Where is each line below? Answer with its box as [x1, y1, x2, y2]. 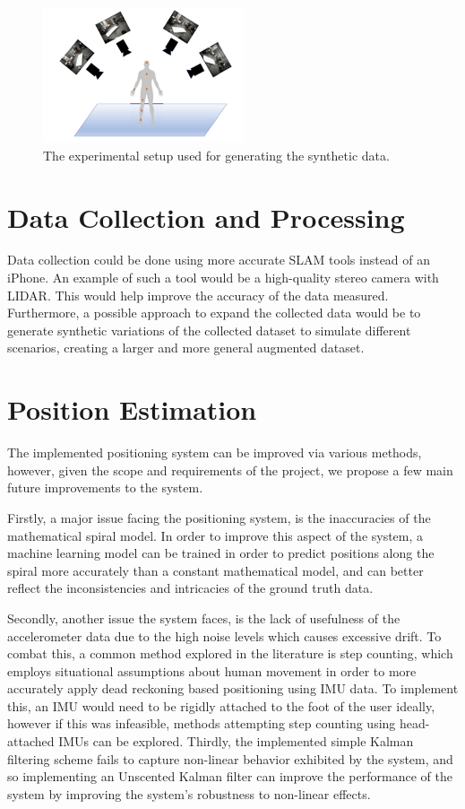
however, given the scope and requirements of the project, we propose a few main [7, 460, 453, 479]
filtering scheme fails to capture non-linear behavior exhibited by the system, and [7, 749, 453, 768]
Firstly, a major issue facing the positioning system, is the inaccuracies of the [7, 508, 431, 526]
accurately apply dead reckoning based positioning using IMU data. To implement [7, 679, 459, 698]
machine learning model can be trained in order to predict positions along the [7, 544, 435, 562]
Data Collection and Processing [7, 198, 405, 235]
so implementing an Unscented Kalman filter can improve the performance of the [7, 767, 452, 786]
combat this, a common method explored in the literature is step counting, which [7, 644, 453, 663]
